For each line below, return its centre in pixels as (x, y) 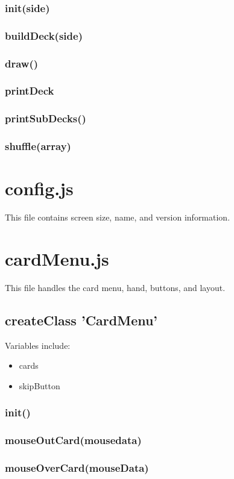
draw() (22, 63)
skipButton (40, 385)
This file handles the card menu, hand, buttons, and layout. (115, 287)
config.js (39, 188)
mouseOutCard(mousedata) (73, 440)
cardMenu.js (57, 258)
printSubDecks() (46, 118)
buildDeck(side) (44, 35)
